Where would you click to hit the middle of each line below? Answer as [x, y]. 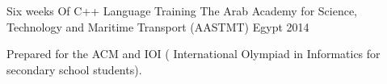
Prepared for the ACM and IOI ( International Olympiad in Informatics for [193, 54]
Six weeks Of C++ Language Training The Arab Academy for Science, [182, 10]
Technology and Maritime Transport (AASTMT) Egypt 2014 [158, 26]
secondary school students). [74, 69]
